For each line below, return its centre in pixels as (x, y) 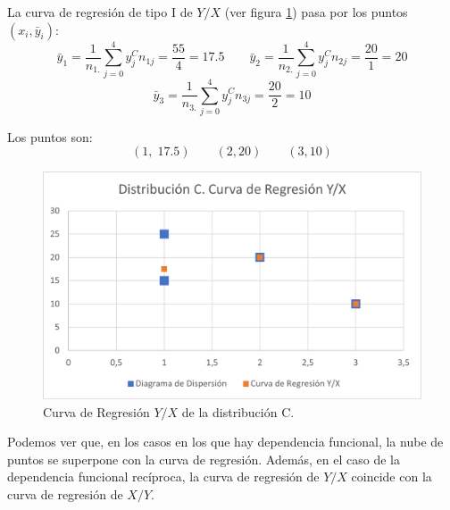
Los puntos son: (50, 136)
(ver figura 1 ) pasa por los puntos (316, 12)
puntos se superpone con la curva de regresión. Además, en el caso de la (204, 459)
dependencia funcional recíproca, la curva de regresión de (163, 477)
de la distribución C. (238, 411)
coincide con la (392, 477)
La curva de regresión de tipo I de (100, 12)
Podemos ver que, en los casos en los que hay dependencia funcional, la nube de (225, 442)
